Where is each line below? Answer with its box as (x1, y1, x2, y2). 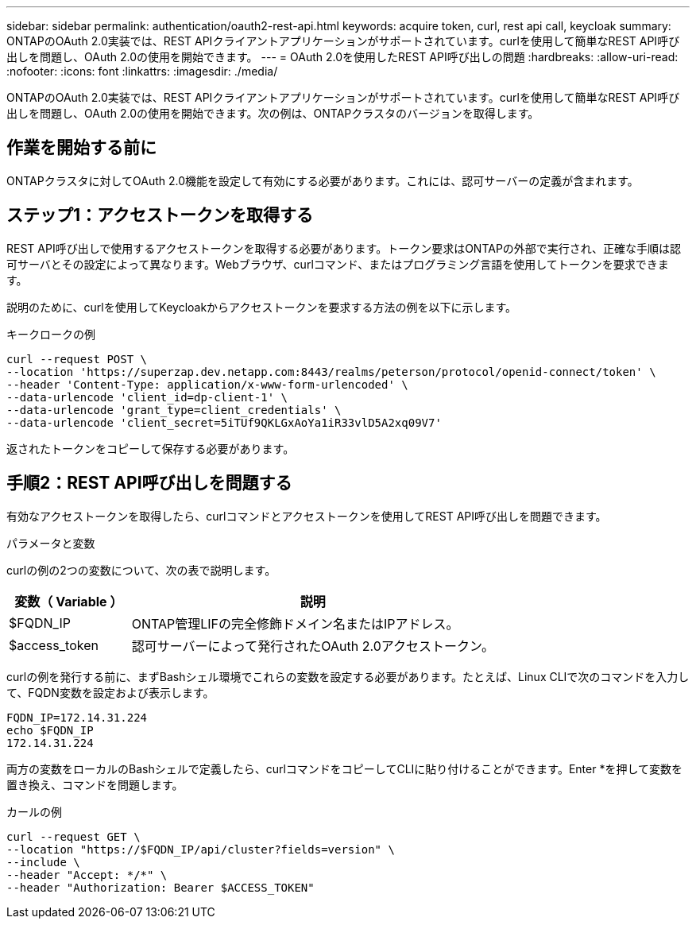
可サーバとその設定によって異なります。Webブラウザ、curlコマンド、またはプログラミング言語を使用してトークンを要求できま (6, 257, 669, 271)
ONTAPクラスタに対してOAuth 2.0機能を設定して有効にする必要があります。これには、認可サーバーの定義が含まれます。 (6, 173, 639, 188)
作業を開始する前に (6, 137, 157, 158)
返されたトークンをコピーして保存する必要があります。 (6, 441, 295, 455)
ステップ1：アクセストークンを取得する (6, 205, 314, 226)
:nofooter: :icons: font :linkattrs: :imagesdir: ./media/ (6, 64, 278, 78)
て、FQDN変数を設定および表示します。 (6, 685, 215, 699)
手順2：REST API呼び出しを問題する (6, 473, 292, 493)
